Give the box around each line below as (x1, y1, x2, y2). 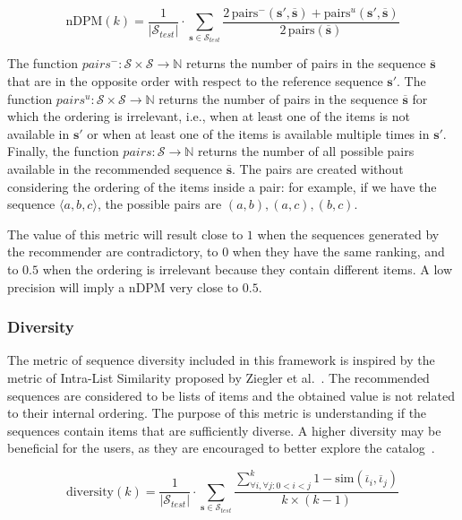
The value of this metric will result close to (7, 224, 244, 243)
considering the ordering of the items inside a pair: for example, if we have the (7, 177, 437, 195)
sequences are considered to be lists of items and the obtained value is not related (7, 386, 455, 404)
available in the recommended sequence (7, 160, 223, 178)
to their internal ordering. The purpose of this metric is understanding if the (7, 403, 427, 422)
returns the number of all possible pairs (198, 142, 415, 160)
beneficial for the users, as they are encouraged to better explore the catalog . (7, 438, 435, 457)
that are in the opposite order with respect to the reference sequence (7, 72, 383, 91)
